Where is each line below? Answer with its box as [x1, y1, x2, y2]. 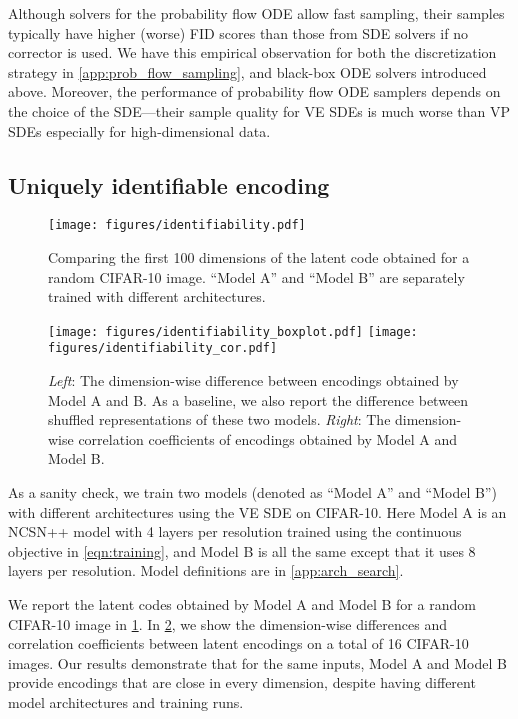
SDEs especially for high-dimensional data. [8, 120, 271, 141]
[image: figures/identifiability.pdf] [48, 218, 306, 233]
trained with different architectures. [48, 286, 266, 307]
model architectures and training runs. [8, 692, 244, 713]
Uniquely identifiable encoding [8, 169, 330, 200]
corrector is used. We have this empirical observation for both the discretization [8, 42, 497, 63]
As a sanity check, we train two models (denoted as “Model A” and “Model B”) [8, 482, 497, 503]
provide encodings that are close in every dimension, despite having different [8, 672, 476, 693]
